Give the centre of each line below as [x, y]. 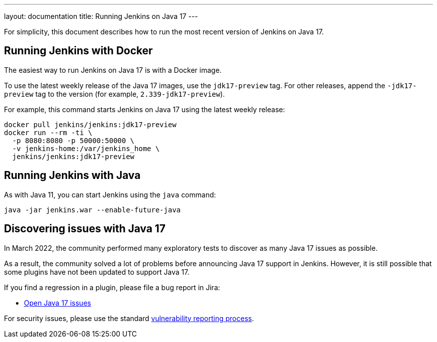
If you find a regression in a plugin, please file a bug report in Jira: [112, 287]
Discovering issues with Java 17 [85, 229]
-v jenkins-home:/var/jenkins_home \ [86, 148]
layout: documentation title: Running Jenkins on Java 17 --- [101, 16]
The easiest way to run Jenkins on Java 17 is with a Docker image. [113, 70]
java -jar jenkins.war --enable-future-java [93, 210]
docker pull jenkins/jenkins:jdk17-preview [90, 124]
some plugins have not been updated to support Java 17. [97, 272]
